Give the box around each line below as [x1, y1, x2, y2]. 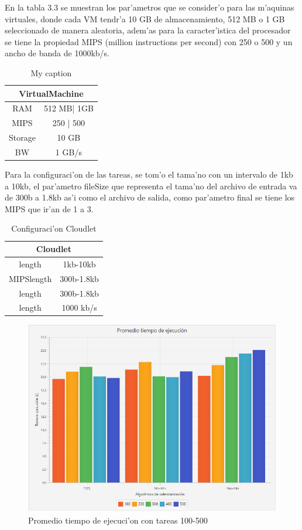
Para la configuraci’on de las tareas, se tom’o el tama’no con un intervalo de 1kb [5, 168, 293, 181]
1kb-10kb [63, 257, 96, 270]
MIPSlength [9, 272, 52, 284]
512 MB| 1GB [43, 102, 94, 114]
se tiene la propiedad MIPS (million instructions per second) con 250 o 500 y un [5, 35, 293, 47]
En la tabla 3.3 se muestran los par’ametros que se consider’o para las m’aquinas [5, 1, 294, 13]
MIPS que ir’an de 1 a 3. [5, 202, 94, 215]
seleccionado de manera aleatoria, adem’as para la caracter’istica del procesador [5, 24, 291, 36]
